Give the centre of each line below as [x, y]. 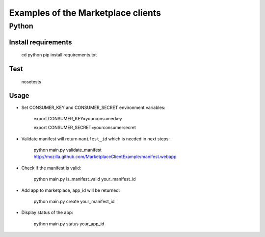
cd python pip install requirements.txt [59, 55]
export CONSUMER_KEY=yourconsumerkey [78, 118]
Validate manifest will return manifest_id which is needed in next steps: [96, 139]
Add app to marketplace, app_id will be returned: [71, 190]
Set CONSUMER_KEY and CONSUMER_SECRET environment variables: [93, 107]
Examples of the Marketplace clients [85, 13]
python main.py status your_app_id [69, 224]
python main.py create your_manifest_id [74, 202]
